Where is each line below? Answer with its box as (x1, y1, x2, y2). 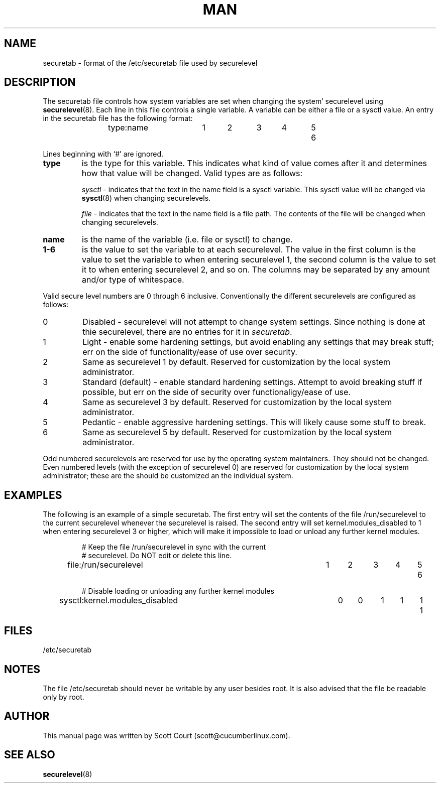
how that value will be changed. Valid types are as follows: (81, 168, 303, 179)
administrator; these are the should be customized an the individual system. (43, 471, 293, 480)
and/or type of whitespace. (82, 275, 184, 285)
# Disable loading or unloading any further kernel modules (81, 587, 274, 596)
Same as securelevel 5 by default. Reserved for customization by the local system (82, 427, 392, 438)
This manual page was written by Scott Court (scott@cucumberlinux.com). (43, 731, 290, 740)
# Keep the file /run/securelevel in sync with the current (81, 543, 266, 552)
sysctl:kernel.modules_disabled (59, 595, 178, 606)
